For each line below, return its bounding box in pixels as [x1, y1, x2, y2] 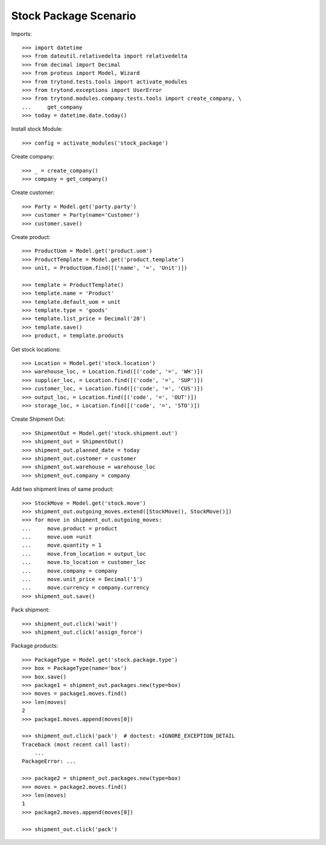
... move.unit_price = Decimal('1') [22, 576, 143, 583]
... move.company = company [22, 567, 118, 574]
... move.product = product [22, 525, 118, 532]
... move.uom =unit [22, 533, 92, 541]
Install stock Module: [11, 125, 63, 133]
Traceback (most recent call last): [22, 741, 130, 748]
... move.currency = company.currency [22, 584, 150, 591]
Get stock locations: [11, 346, 61, 353]
